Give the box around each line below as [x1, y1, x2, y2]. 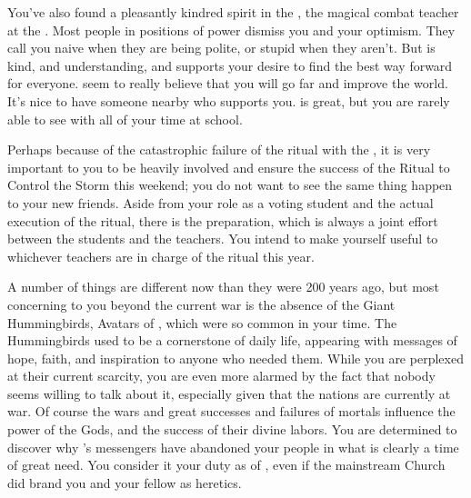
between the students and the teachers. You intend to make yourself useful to [7, 229, 438, 248]
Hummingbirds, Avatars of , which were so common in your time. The [7, 313, 397, 332]
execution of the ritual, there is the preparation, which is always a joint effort [7, 211, 438, 230]
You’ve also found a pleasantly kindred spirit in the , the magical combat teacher [7, 3, 459, 21]
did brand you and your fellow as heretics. [7, 473, 242, 492]
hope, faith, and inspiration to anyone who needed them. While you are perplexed [7, 348, 464, 367]
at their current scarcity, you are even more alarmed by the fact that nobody [7, 366, 436, 385]
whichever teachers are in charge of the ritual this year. [7, 246, 315, 265]
